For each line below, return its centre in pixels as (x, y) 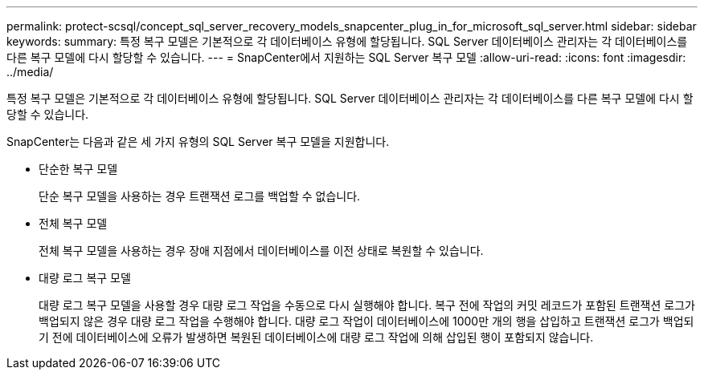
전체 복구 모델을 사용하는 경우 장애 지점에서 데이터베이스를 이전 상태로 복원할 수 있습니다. (261, 251)
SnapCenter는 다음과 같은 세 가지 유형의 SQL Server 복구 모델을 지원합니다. (198, 142)
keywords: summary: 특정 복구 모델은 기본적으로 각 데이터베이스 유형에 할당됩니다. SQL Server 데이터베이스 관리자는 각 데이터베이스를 (347, 41)
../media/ (30, 72)
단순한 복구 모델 (78, 169)
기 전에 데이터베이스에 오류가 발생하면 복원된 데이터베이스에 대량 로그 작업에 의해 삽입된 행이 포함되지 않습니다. (316, 337)
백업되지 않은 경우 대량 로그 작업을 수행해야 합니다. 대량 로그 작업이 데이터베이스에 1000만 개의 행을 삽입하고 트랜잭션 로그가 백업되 (366, 321)
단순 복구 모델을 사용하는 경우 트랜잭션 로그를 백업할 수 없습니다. (200, 196)
